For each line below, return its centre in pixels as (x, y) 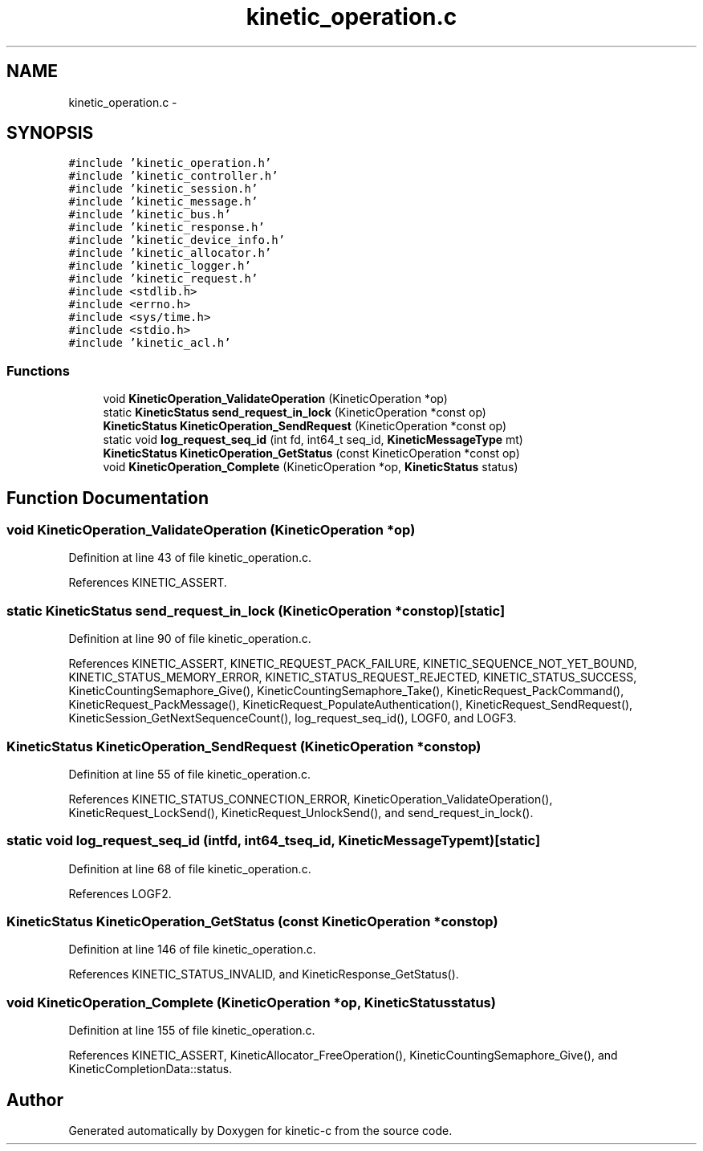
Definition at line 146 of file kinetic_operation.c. (192, 950)
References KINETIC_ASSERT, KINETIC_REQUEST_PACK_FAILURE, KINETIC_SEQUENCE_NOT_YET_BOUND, (353, 664)
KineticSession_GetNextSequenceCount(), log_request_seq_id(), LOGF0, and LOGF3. (293, 718)
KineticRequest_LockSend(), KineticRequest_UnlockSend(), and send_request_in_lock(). (301, 812)
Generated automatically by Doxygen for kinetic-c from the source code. (260, 1131)
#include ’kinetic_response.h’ (167, 228)
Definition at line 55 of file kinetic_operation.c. (189, 774)
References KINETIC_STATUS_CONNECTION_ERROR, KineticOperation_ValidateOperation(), (311, 799)
